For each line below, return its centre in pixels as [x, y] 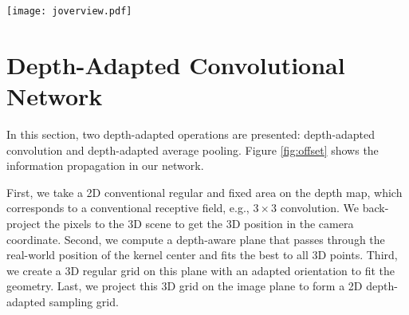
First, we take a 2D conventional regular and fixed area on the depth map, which [204, 192]
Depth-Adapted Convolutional [176, 64]
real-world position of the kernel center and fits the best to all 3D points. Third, [202, 255]
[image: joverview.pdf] [69, 11]
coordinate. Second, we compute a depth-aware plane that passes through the [196, 239]
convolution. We [320, 208]
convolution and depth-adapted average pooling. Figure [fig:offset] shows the [193, 150]
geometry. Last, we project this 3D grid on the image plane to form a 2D [185, 286]
